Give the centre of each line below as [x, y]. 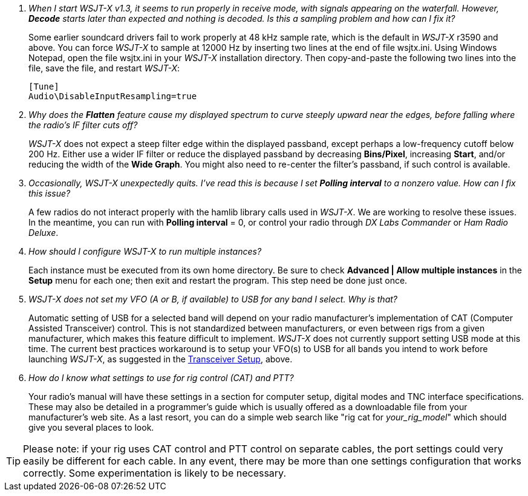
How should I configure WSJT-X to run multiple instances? [145, 251]
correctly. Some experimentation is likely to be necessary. [155, 473]
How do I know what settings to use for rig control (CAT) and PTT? [161, 378]
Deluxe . [44, 233]
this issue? [50, 193]
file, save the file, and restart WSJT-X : [104, 68]
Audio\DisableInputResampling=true [113, 96]
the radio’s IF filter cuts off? [83, 125]
